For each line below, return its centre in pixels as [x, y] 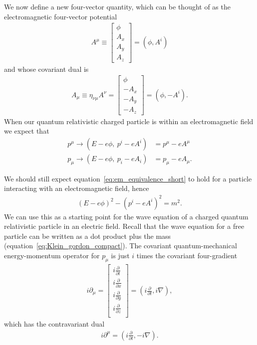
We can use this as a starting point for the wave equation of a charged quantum [126, 216]
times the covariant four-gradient [187, 255]
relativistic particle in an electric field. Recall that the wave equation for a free [124, 226]
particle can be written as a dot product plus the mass [88, 236]
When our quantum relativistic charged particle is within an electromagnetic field [129, 121]
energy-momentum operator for [52, 255]
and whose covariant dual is [46, 69]
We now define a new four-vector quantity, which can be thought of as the [117, 6]
